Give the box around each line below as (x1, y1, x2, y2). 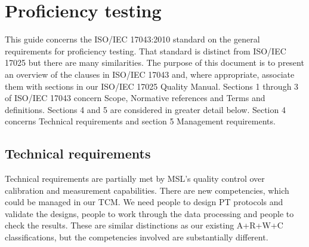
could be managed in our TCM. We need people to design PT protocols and (5, 196, 283, 208)
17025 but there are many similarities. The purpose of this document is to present (5, 56, 304, 69)
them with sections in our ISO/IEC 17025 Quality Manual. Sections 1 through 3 (5, 80, 299, 92)
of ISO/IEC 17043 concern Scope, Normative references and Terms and (5, 92, 265, 104)
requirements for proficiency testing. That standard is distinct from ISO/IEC (5, 44, 286, 57)
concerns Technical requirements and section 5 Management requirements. (5, 115, 276, 127)
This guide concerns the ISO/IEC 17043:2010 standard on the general (5, 33, 260, 45)
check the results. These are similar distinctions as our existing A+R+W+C (5, 219, 283, 231)
